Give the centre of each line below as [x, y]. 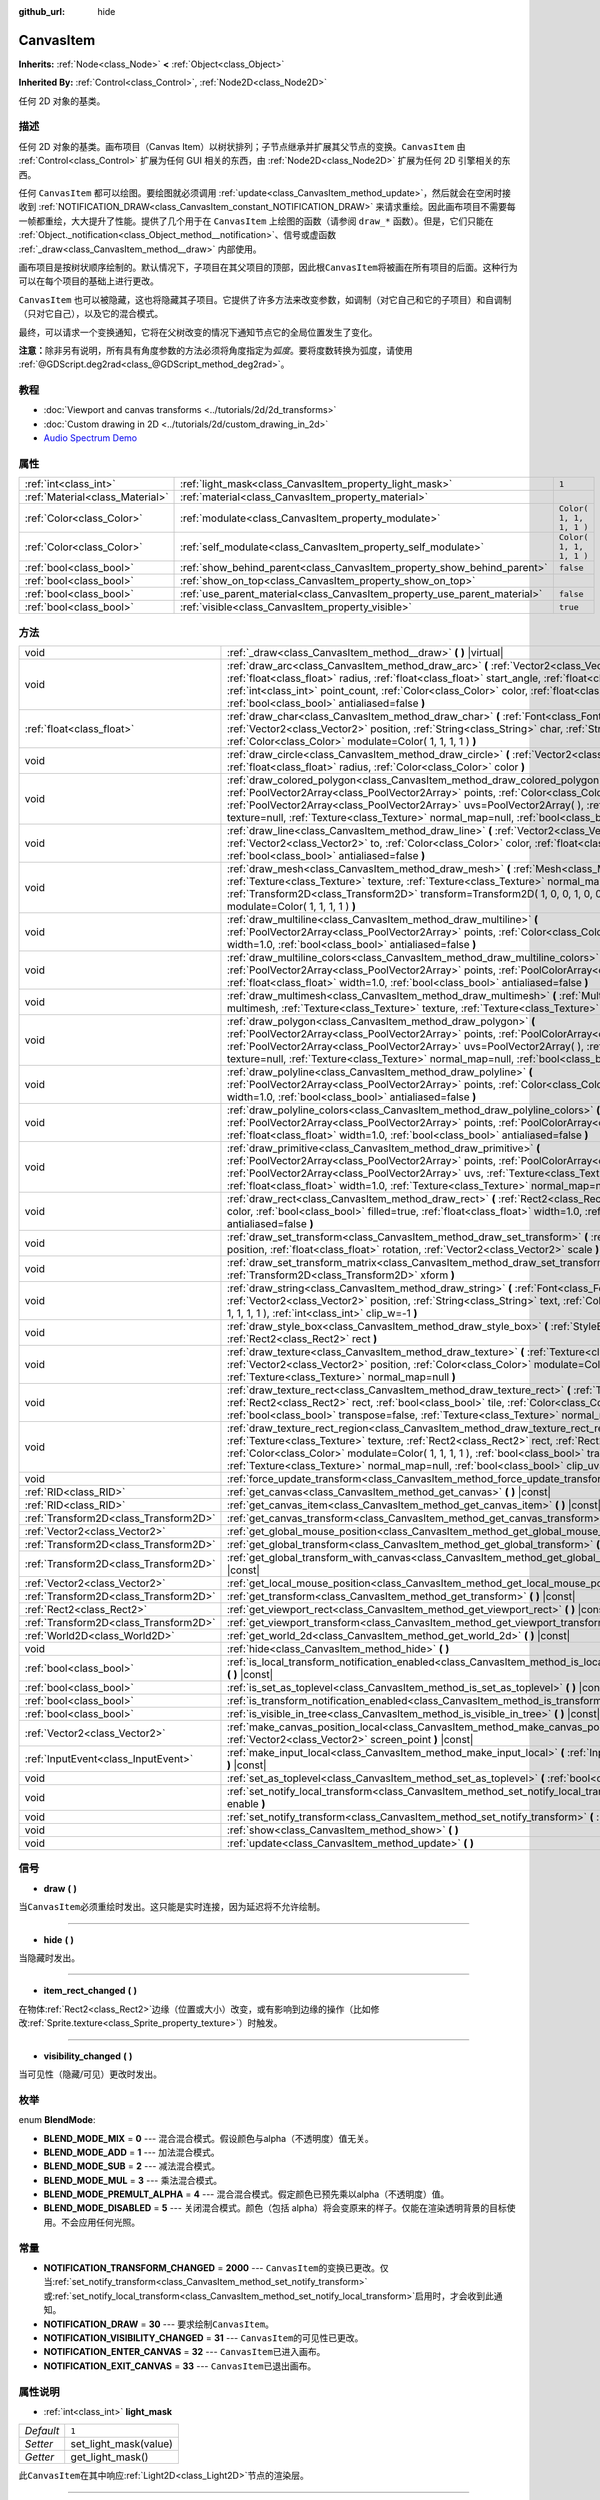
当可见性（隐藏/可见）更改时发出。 [90, 2074]
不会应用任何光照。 [100, 2222]
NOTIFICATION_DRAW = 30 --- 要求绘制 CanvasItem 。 [159, 2324]
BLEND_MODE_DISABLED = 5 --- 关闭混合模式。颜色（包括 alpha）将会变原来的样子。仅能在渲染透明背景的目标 [275, 2208]
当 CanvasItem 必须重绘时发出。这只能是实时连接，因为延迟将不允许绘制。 [172, 1907]
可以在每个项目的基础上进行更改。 [88, 281]
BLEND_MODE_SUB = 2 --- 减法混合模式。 [132, 2166]
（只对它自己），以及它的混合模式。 [91, 314]
